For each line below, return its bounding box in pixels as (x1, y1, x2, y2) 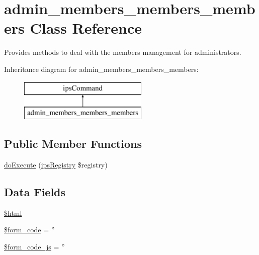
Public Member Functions (4, 136, 142, 151)
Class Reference (30, 18, 142, 38)
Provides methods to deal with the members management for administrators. (4, 47, 241, 57)
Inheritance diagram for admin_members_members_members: (4, 63, 199, 74)
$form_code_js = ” (4, 241, 65, 251)
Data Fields (4, 184, 66, 199)
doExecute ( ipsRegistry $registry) (4, 159, 108, 169)
